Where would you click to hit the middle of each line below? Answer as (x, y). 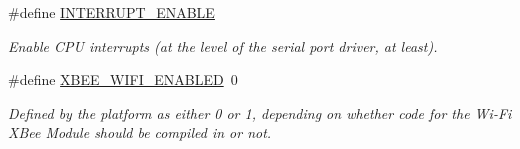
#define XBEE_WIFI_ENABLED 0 (123, 79)
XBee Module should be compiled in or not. (140, 132)
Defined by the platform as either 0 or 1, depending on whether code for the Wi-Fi (260, 112)
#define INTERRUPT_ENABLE (111, 12)
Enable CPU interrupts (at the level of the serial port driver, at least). (223, 45)
